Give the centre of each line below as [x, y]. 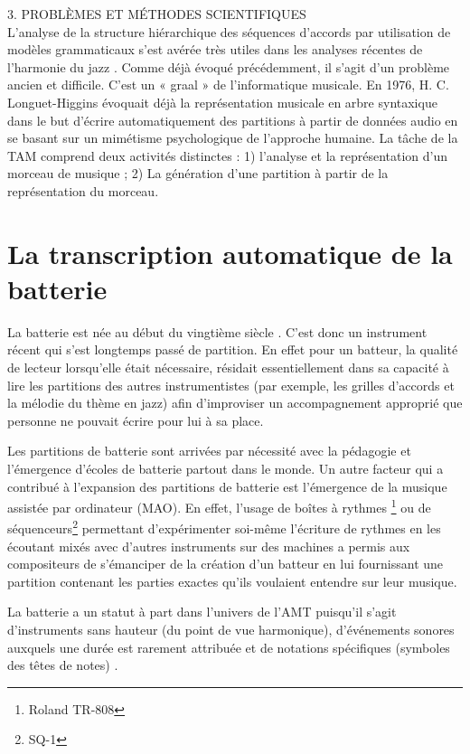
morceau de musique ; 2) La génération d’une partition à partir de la [198, 173]
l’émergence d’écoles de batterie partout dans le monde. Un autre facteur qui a [226, 468]
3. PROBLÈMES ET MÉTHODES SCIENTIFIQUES [157, 14]
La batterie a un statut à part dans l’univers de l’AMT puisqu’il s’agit [202, 612]
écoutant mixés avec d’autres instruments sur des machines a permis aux [209, 546]
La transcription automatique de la [230, 253]
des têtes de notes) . [63, 665]
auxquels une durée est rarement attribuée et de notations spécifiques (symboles [229, 647]
